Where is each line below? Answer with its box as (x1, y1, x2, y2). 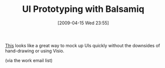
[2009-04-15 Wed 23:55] (57, 20, 109, 26)
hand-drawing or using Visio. (5, 48, 64, 54)
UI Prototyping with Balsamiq (22, 3, 145, 15)
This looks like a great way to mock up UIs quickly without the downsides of (5, 42, 160, 48)
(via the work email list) (5, 57, 53, 63)
